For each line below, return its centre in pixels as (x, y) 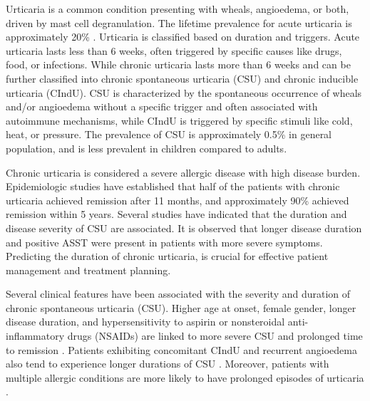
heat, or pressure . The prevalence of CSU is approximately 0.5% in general (169, 134)
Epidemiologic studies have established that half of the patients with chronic (173, 186)
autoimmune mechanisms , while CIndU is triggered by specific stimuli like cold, (179, 120)
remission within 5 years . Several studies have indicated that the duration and (176, 214)
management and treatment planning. (88, 270)
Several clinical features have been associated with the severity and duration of (178, 294)
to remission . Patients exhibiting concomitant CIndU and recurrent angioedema (181, 349)
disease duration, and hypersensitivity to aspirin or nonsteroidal (145, 322)
